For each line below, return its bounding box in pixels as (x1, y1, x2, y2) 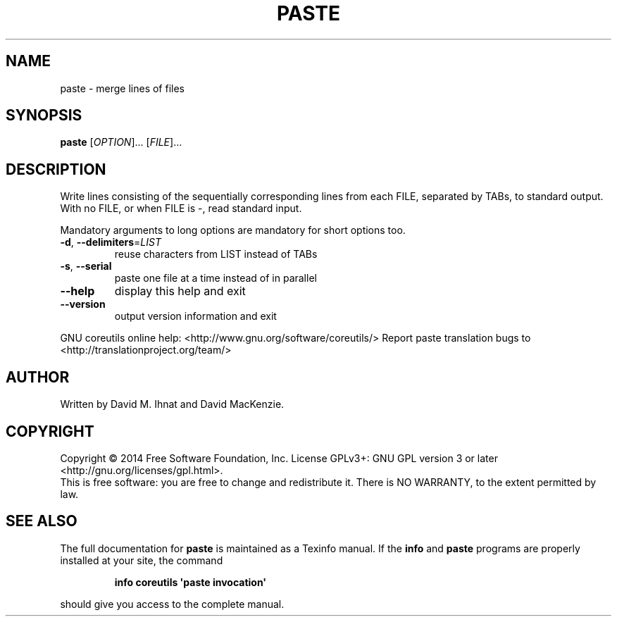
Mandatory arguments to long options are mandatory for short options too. (60, 224, 406, 237)
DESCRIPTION (6, 160, 106, 178)
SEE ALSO (6, 512, 77, 530)
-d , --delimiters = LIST (60, 236, 161, 249)
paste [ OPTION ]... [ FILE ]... (60, 136, 182, 149)
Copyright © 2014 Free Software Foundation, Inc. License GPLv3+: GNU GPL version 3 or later (60, 452, 498, 464)
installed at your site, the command (60, 554, 223, 566)
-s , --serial (60, 260, 112, 273)
